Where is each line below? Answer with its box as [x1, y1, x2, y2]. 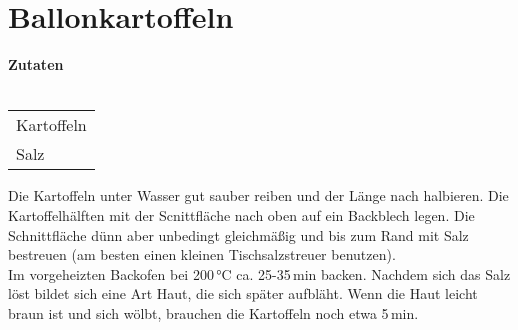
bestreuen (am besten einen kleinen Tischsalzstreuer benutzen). [8, 244, 396, 265]
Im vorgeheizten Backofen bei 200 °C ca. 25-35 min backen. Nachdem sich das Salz [8, 263, 511, 284]
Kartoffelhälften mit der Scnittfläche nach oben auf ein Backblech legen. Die [8, 204, 475, 225]
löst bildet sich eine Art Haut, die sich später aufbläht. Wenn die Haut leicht [8, 283, 478, 304]
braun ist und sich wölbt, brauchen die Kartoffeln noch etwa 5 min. [8, 302, 419, 323]
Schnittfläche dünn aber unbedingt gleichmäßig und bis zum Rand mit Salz [8, 224, 469, 245]
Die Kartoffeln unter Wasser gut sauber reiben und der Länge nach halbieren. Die [8, 185, 509, 206]
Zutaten [8, 54, 64, 75]
